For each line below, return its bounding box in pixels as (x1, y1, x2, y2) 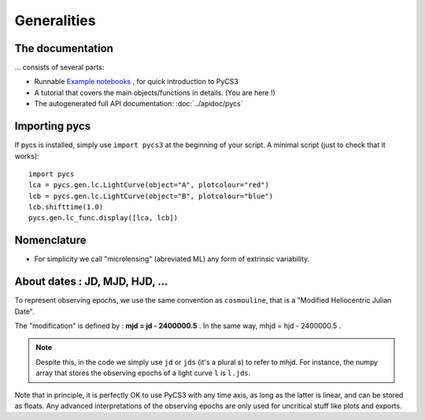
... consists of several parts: (14, 63, 105, 72)
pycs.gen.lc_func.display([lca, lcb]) (28, 213, 179, 223)
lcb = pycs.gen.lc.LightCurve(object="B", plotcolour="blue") (28, 191, 274, 201)
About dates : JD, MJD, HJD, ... (14, 275, 168, 289)
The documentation (14, 42, 114, 55)
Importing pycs (14, 120, 91, 133)
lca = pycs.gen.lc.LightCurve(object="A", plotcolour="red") (28, 181, 269, 190)
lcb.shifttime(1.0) (28, 203, 104, 212)
